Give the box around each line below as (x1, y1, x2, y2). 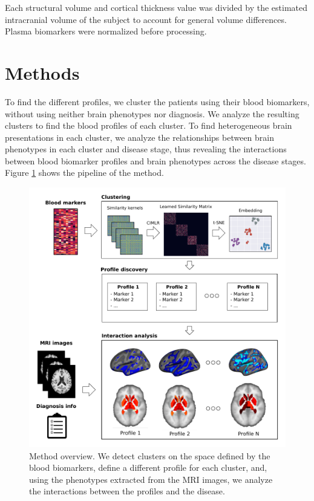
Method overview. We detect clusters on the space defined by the (29, 449, 270, 462)
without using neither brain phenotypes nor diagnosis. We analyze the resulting (5, 107, 299, 120)
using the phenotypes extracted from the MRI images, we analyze (29, 473, 273, 485)
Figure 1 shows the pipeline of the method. (5, 166, 164, 179)
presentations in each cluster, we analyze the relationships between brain (5, 131, 275, 143)
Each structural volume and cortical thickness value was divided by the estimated (5, 1, 308, 13)
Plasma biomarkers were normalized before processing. (5, 25, 207, 37)
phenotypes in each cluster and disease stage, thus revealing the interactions (5, 143, 287, 155)
